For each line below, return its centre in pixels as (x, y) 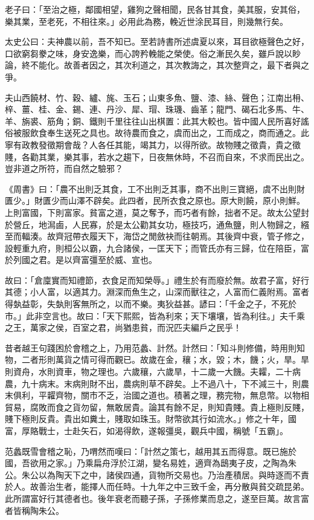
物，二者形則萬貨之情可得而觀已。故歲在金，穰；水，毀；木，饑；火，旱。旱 (157, 359)
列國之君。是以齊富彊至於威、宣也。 (85, 260)
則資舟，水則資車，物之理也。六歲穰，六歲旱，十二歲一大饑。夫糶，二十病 (153, 372)
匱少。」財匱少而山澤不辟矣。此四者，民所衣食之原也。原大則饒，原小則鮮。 (155, 200)
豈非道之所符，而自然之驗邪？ (64, 168)
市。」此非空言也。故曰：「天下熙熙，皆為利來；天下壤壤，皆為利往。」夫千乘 (155, 315)
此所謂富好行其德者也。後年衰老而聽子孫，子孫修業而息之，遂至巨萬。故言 (153, 498)
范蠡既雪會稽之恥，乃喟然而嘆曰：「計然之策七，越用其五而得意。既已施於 (151, 451)
